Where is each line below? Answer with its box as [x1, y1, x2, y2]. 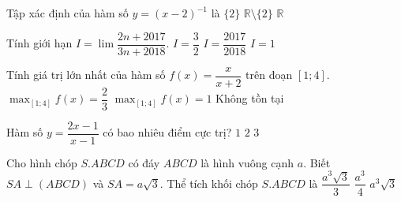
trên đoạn [245, 66, 293, 83]
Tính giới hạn [6, 35, 73, 51]
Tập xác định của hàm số [6, 5, 129, 21]
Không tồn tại [215, 90, 284, 107]
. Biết [303, 154, 331, 170]
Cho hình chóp [6, 154, 77, 170]
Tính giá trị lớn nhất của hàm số [6, 66, 166, 83]
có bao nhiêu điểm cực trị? [103, 124, 232, 140]
